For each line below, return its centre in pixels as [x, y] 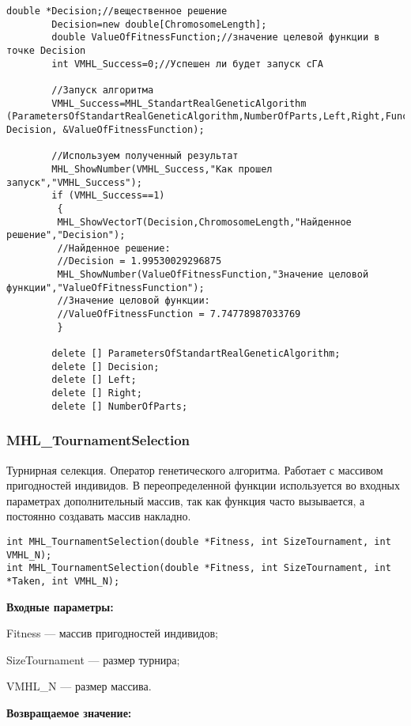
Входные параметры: [60, 606]
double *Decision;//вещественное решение [117, 11]
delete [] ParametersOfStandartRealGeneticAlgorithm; [196, 354]
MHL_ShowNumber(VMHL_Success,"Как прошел [162, 169]
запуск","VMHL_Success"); [74, 182]
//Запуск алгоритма [103, 90]
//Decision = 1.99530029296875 [140, 261]
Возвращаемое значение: [69, 712]
